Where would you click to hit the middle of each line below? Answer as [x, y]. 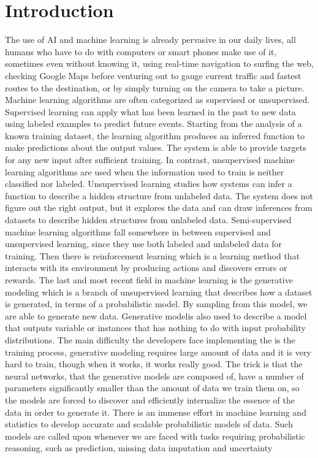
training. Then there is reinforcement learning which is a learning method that [153, 255]
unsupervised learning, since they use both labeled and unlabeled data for [143, 244]
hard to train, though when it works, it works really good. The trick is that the [154, 364]
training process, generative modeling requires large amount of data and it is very [158, 352]
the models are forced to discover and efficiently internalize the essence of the [150, 399]
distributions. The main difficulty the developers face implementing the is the [150, 339]
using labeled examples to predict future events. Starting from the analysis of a [153, 124]
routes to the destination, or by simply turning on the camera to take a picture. [155, 87]
